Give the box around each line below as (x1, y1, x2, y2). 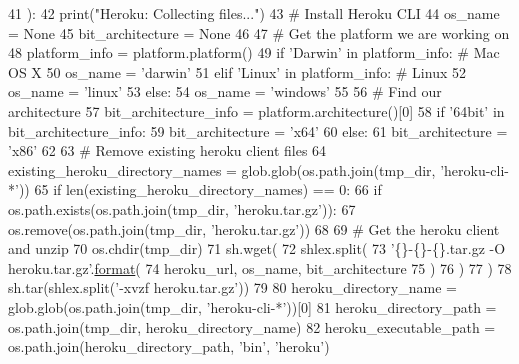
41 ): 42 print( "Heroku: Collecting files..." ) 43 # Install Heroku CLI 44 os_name (8, 3, 500, 23)
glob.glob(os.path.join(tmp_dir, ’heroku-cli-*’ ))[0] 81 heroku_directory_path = (8, 296, 497, 317)
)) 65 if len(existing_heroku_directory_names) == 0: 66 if (18, 179, 382, 200)
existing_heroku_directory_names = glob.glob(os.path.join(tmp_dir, (8, 159, 436, 180)
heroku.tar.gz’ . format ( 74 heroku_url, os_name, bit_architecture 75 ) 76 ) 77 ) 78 (8, 257, 512, 278)
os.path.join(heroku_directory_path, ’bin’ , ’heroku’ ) (8, 336, 330, 357)
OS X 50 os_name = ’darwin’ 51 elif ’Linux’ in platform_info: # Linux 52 (8, 61, 467, 82)
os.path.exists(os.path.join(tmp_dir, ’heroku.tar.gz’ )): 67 (8, 198, 356, 219)
